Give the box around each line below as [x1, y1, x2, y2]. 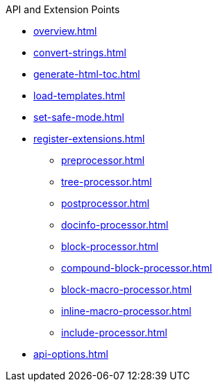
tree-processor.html [61, 176, 152, 188]
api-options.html [33, 348, 108, 360]
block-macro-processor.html [61, 283, 192, 295]
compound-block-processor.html [61, 262, 212, 274]
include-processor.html [61, 327, 167, 338]
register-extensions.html [33, 133, 145, 145]
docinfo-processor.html [61, 219, 169, 231]
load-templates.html [33, 90, 126, 101]
